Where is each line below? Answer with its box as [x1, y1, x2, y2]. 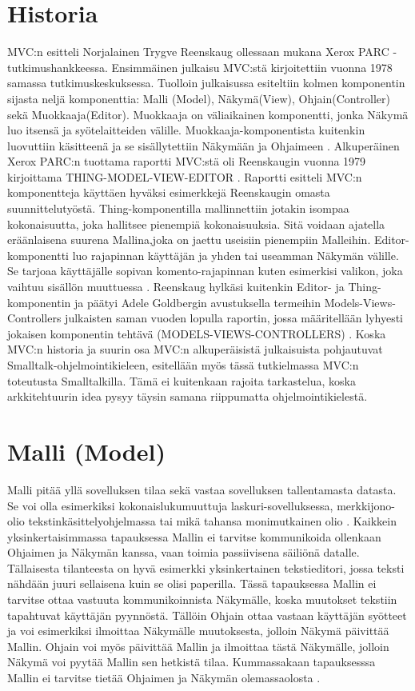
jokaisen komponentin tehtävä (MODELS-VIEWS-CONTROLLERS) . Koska [7, 325, 386, 342]
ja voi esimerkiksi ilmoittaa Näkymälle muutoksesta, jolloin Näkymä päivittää [7, 622, 389, 639]
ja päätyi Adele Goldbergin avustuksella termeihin [74, 294, 321, 310]
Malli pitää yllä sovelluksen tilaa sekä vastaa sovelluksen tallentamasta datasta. [7, 481, 397, 497]
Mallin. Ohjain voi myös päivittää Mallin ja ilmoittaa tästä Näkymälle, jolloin [7, 637, 389, 654]
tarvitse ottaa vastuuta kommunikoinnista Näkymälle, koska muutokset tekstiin [7, 591, 397, 608]
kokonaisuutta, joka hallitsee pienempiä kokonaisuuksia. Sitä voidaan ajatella [7, 215, 385, 232]
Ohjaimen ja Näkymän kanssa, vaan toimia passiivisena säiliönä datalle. [7, 544, 360, 561]
